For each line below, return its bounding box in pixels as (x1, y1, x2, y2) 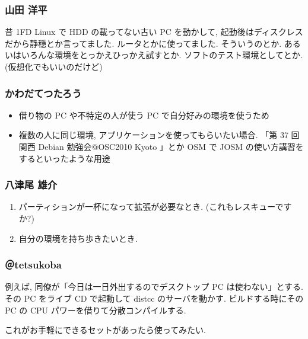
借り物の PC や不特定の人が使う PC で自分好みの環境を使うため (18, 108, 269, 121)
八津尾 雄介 (5, 177, 58, 192)
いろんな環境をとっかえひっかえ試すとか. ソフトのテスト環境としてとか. (21, 49, 303, 61)
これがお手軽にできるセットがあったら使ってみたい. (5, 324, 206, 336)
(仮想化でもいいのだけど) (5, 60, 103, 72)
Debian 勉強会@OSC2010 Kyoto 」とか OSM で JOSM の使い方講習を (38, 140, 304, 152)
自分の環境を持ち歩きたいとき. (18, 232, 138, 244)
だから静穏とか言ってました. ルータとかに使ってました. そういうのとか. (5, 37, 282, 49)
